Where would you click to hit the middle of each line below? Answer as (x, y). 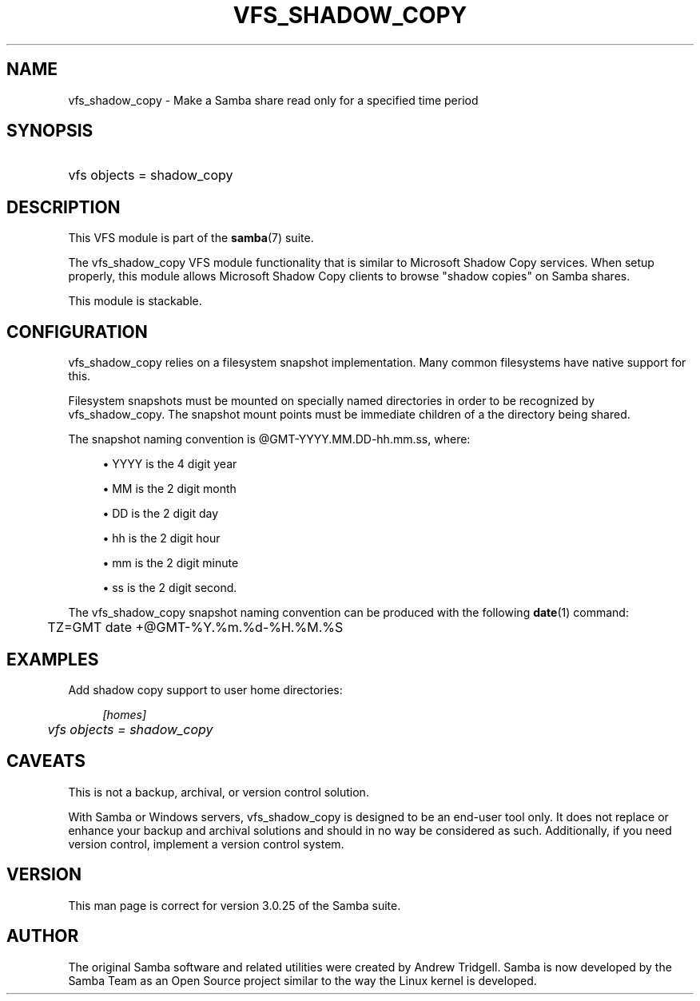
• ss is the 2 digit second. (170, 588)
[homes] (124, 714)
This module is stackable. (135, 301)
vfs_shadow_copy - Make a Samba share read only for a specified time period (273, 100)
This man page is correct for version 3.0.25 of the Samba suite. (235, 905)
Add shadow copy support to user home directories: (205, 689)
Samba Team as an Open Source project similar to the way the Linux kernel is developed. (302, 980)
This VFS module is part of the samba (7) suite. (191, 238)
